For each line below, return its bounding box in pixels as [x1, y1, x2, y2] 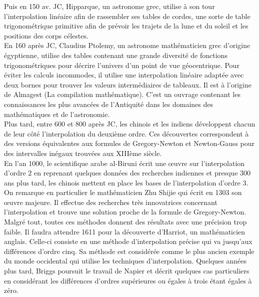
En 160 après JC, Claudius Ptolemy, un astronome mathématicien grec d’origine [4, 40, 250, 50]
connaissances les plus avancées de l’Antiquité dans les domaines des [4, 98, 213, 109]
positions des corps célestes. [4, 30, 88, 40]
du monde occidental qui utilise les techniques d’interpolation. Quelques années [4, 255, 246, 266]
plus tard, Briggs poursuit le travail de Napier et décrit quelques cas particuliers [4, 265, 249, 276]
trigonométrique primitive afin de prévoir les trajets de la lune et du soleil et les [4, 20, 248, 31]
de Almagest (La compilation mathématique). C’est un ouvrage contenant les [4, 89, 240, 99]
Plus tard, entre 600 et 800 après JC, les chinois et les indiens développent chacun [4, 118, 255, 129]
